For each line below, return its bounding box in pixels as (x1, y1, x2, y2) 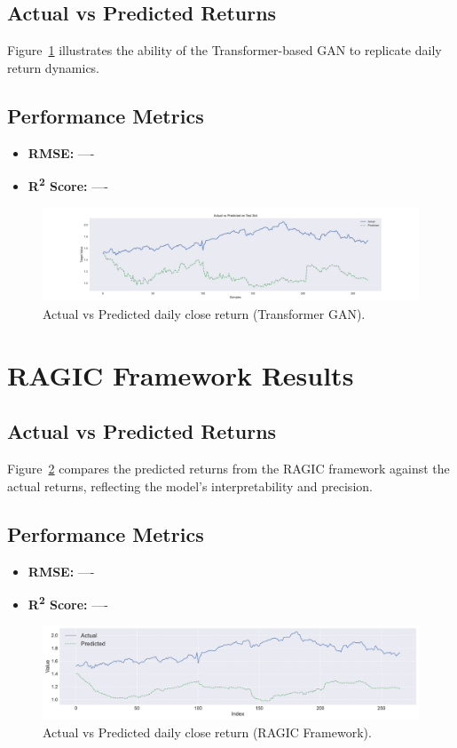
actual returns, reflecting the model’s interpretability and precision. (7, 476, 373, 495)
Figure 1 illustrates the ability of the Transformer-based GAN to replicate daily (7, 41, 442, 60)
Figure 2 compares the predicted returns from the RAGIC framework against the (7, 459, 450, 478)
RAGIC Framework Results (7, 356, 354, 393)
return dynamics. (7, 58, 100, 76)
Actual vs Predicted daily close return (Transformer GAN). (43, 305, 366, 323)
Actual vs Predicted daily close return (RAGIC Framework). (43, 723, 372, 742)
